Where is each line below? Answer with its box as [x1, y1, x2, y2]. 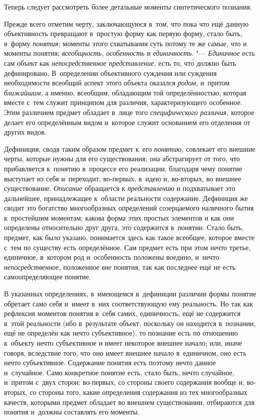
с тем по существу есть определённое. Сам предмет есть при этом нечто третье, [4, 242, 251, 252]
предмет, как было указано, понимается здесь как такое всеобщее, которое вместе [4, 232, 255, 243]
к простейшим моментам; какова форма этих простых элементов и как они [4, 212, 234, 223]
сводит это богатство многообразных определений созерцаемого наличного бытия [4, 202, 254, 213]
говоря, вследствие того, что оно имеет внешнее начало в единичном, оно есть [4, 347, 246, 358]
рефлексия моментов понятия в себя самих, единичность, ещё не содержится [4, 308, 240, 319]
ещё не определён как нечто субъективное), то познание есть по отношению [4, 328, 238, 338]
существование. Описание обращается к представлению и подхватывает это [4, 183, 235, 193]
